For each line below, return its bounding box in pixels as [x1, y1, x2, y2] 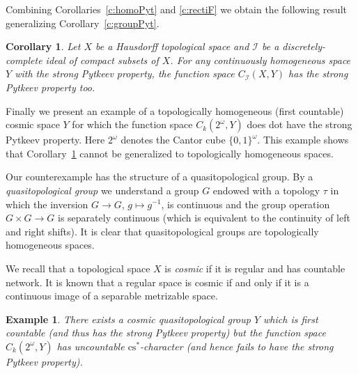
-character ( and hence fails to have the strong [140, 338, 334, 353]
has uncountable [56, 338, 125, 353]
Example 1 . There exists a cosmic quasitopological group [6, 311, 251, 326]
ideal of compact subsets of [45, 52, 159, 67]
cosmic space [6, 117, 60, 132]
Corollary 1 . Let [6, 39, 81, 54]
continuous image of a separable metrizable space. [6, 288, 218, 303]
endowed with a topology [212, 182, 320, 197]
